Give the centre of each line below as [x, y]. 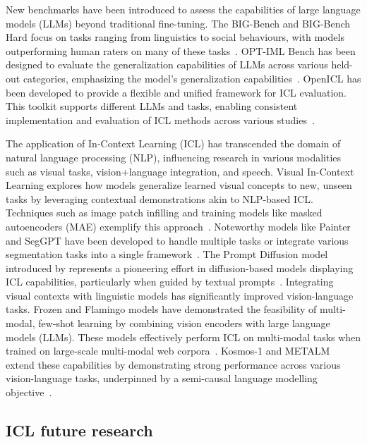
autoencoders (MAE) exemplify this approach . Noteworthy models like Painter [178, 226]
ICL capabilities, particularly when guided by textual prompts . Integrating [170, 282]
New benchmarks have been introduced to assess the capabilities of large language [183, 9]
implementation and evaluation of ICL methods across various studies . [160, 119]
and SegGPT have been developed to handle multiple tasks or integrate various [177, 240]
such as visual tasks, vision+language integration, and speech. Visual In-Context [180, 171]
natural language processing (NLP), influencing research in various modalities [174, 157]
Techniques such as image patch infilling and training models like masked [164, 213]
